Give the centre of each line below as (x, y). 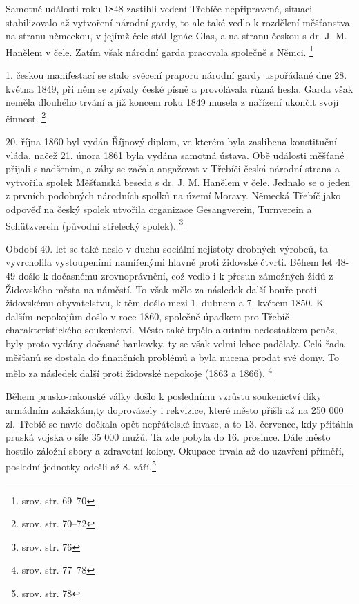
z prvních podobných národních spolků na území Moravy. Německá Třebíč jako (173, 195)
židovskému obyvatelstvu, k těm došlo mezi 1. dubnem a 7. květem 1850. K (165, 303)
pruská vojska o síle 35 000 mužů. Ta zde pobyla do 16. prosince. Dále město (168, 437)
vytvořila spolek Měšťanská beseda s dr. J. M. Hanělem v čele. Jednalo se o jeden (178, 182)
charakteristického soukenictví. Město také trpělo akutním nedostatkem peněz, (172, 330)
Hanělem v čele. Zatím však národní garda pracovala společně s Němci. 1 (159, 51)
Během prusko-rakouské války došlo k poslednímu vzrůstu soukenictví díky (164, 396)
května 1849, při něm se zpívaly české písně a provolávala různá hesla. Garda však (179, 88)
